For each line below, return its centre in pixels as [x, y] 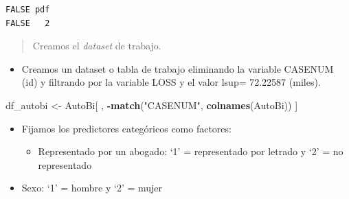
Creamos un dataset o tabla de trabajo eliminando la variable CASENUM [178, 68]
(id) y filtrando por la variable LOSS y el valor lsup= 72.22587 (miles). [171, 82]
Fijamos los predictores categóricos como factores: [126, 128]
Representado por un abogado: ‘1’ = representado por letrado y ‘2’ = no [191, 151]
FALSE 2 [28, 23]
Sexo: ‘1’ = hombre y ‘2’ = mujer [92, 188]
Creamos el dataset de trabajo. [97, 46]
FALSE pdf [28, 10]
